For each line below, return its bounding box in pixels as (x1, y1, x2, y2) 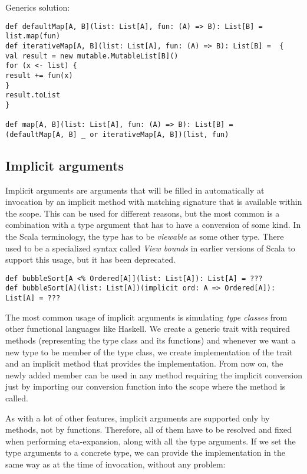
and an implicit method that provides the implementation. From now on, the (5, 357, 283, 370)
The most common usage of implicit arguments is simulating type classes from (5, 310, 288, 323)
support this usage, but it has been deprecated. (5, 253, 176, 266)
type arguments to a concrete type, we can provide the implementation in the (5, 446, 285, 459)
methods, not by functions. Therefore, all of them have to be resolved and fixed (5, 423, 292, 436)
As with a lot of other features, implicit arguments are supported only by (5, 411, 270, 424)
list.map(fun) (5, 32, 61, 41)
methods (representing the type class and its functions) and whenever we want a (5, 334, 296, 346)
